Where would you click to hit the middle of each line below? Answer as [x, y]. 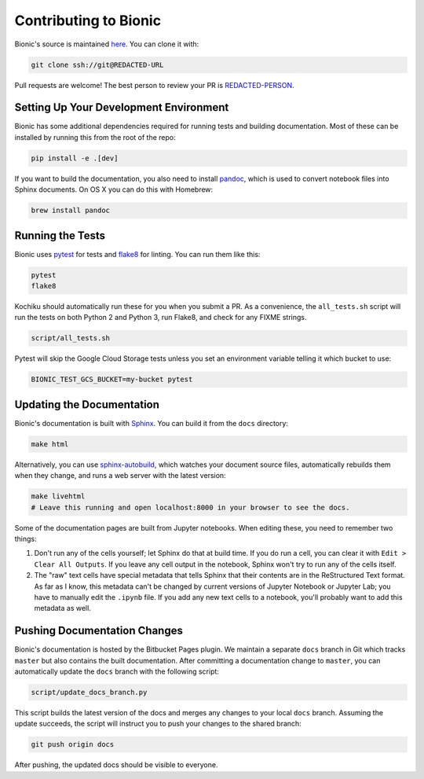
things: [26, 538]
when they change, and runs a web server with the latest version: [121, 476]
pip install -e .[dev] [75, 158]
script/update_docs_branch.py [89, 692]
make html [50, 444]
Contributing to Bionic [88, 20]
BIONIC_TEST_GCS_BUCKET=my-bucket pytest [112, 380]
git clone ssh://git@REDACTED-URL [97, 64]
